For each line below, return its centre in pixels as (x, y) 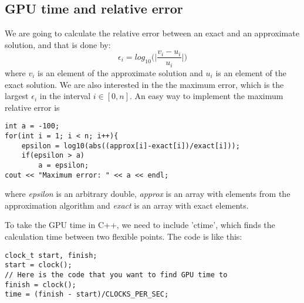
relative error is (32, 107)
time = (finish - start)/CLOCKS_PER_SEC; (87, 295)
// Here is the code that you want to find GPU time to (116, 275)
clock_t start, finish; (51, 255)
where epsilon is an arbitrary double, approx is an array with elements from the (148, 194)
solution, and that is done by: (58, 44)
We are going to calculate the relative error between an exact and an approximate (152, 33)
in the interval (65, 96)
